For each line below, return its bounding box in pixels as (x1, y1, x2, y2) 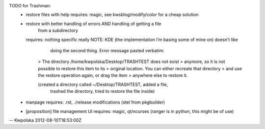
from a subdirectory (38, 27, 79, 34)
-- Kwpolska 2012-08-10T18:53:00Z (9, 117, 82, 123)
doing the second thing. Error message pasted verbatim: (50, 47, 164, 53)
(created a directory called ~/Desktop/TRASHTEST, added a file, (38, 81, 168, 87)
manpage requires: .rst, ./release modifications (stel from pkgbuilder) (26, 99, 165, 105)
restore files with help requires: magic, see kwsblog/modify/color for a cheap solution (26, 12, 199, 18)
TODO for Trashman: (9, 3, 51, 8)
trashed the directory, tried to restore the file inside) (50, 88, 155, 94)
